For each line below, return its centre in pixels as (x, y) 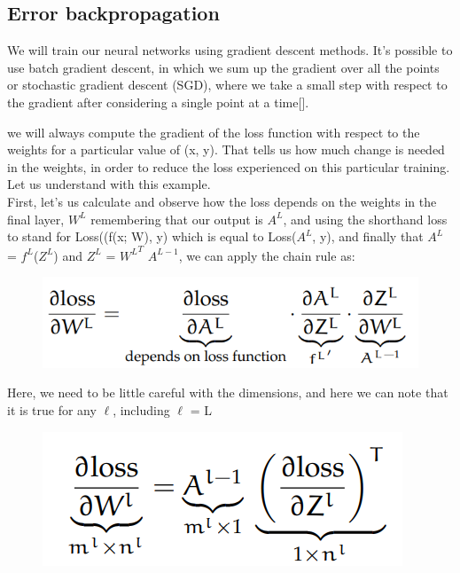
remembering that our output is (177, 219)
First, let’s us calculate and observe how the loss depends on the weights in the (222, 201)
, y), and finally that (368, 236)
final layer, (36, 219)
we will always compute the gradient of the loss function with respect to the (214, 132)
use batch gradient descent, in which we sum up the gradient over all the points (223, 67)
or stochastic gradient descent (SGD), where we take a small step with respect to (227, 85)
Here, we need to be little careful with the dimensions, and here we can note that (228, 392)
